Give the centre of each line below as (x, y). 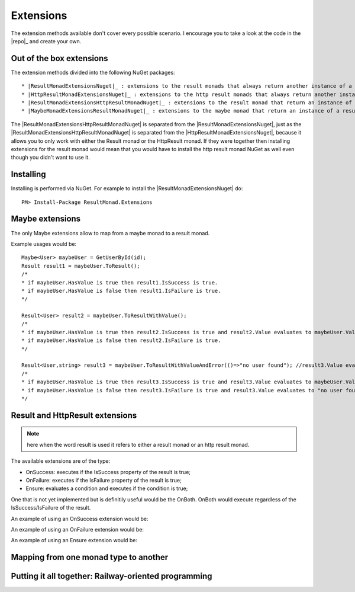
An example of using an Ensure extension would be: (74, 540)
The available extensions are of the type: (61, 461)
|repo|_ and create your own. (46, 41)
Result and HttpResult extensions (74, 415)
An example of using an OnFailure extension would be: (78, 529)
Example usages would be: (44, 244)
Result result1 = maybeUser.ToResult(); (81, 266)
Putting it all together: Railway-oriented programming (112, 576)
